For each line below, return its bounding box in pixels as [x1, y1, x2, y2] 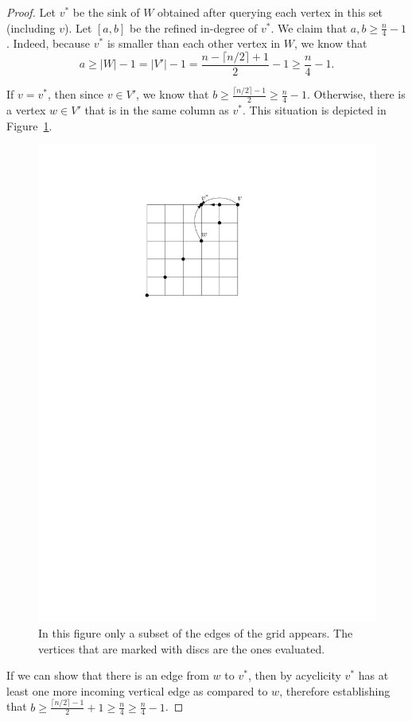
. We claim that [270, 19, 348, 36]
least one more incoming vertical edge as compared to [6, 682, 268, 699]
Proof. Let [6, 4, 56, 20]
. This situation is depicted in [242, 102, 387, 118]
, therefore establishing [279, 682, 391, 699]
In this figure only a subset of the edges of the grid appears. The [38, 624, 353, 641]
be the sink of [72, 4, 140, 20]
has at [358, 667, 389, 684]
